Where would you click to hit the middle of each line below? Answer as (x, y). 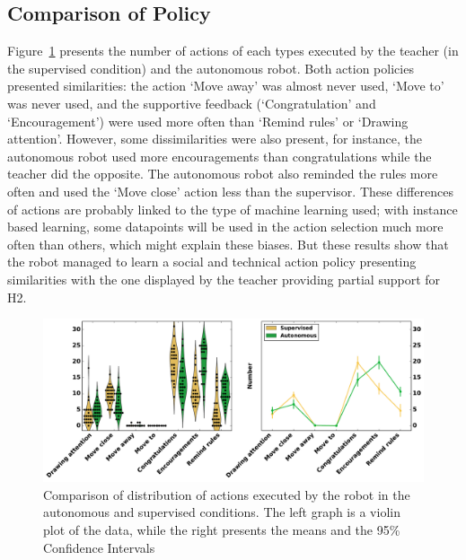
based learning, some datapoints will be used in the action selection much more (225, 227)
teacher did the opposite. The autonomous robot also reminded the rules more (223, 174)
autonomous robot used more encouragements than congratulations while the (220, 156)
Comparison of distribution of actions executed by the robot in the (227, 494)
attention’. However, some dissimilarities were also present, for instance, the (215, 139)
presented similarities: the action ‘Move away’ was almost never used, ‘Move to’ (226, 86)
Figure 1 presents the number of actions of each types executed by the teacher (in (233, 51)
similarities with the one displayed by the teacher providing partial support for (224, 279)
